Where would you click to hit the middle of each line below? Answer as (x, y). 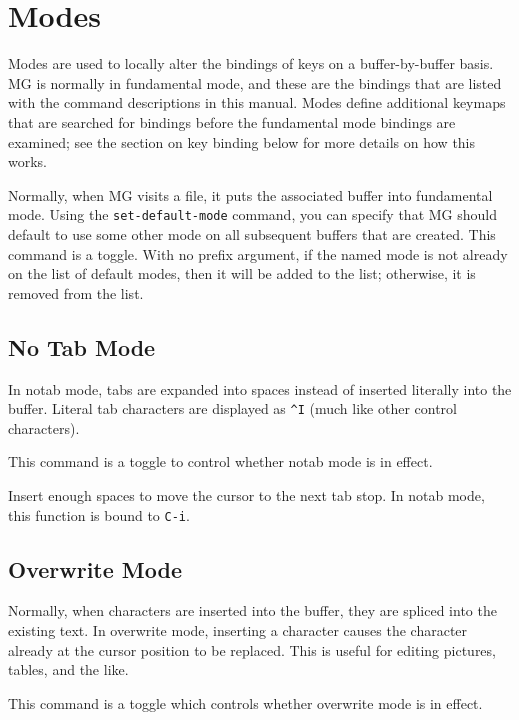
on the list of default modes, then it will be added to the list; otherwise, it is (242, 273)
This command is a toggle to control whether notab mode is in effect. (220, 461)
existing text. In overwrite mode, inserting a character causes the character (238, 630)
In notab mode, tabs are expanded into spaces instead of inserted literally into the (260, 388)
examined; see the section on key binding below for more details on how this (242, 141)
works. (28, 161)
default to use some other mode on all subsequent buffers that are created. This (252, 233)
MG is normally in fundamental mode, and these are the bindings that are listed (255, 82)
